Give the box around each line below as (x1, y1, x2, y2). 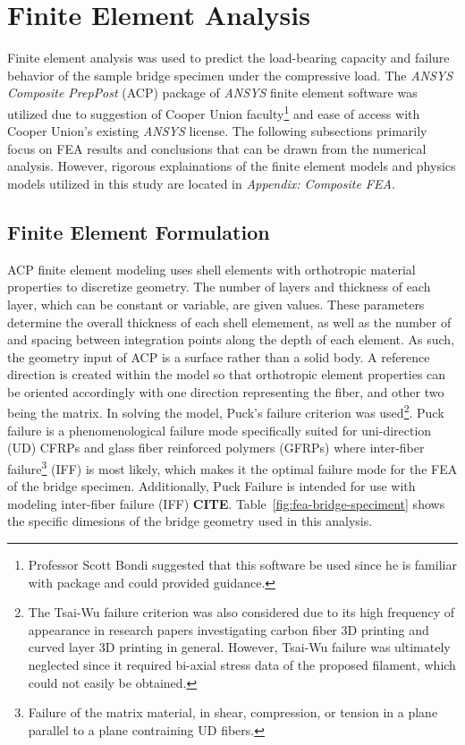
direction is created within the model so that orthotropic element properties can (7, 365, 446, 384)
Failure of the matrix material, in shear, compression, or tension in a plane (28, 703, 438, 722)
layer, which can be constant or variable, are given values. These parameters (7, 294, 425, 313)
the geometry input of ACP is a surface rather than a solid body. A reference (7, 347, 430, 366)
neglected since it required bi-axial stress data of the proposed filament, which (28, 655, 456, 673)
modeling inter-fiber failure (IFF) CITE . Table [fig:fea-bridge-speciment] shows (7, 494, 445, 512)
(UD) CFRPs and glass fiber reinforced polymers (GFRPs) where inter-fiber (7, 438, 425, 457)
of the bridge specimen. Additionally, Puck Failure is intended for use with (7, 477, 416, 495)
